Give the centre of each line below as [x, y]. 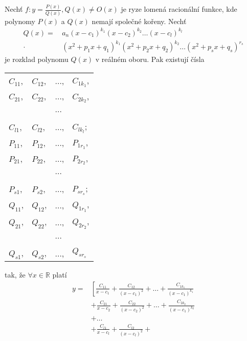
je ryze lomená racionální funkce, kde [179, 9]
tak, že [15, 275]
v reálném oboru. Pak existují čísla [150, 59]
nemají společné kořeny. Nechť [139, 21]
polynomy [20, 21]
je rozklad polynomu [37, 59]
